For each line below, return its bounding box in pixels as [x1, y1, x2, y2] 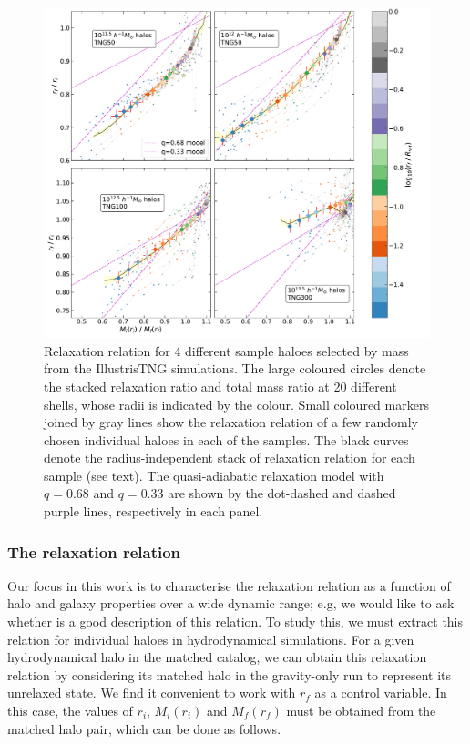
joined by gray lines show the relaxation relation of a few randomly [44, 413, 418, 432]
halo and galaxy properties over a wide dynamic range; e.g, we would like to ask [7, 594, 455, 613]
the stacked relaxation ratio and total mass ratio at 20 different [44, 376, 397, 395]
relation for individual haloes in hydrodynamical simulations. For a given [7, 629, 414, 648]
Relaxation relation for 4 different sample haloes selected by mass [44, 341, 409, 360]
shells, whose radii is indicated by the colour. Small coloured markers [44, 394, 429, 413]
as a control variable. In [314, 683, 447, 702]
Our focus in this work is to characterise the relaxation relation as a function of [7, 576, 451, 595]
